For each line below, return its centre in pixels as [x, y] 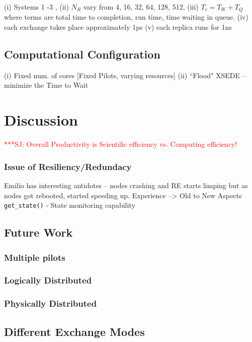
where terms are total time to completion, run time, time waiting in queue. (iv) [126, 17]
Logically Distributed [48, 280]
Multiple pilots [35, 257]
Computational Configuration [82, 54]
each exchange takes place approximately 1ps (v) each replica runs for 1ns [118, 27]
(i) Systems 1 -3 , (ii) [36, 7]
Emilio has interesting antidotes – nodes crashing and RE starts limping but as [126, 185]
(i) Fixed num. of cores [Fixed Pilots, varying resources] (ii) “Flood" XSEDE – [125, 75]
